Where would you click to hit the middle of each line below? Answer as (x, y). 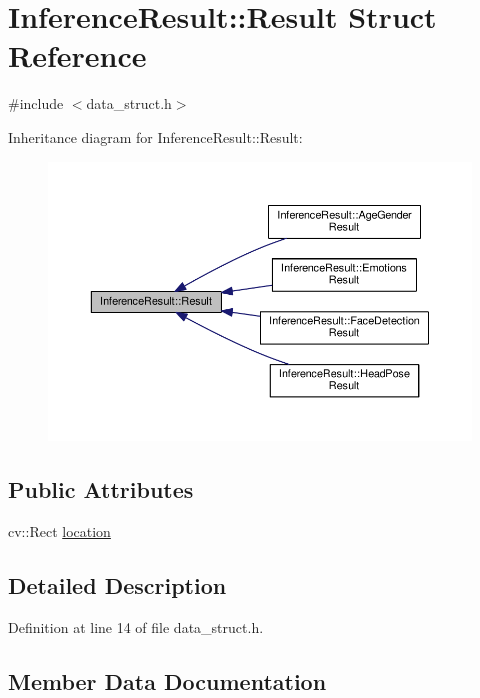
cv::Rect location (59, 531)
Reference (77, 55)
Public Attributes (101, 489)
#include (36, 103)
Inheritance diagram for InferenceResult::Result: (155, 136)
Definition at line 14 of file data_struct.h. (136, 626)
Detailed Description (117, 585)
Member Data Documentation (167, 680)
